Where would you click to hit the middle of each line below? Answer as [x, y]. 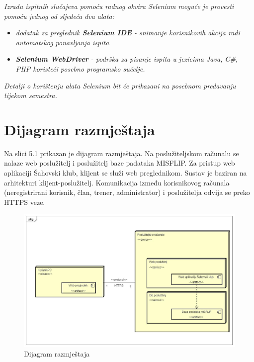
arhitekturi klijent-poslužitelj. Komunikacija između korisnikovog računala [117, 182]
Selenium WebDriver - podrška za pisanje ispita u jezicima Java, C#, [127, 59]
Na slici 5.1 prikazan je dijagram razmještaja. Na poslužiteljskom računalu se [122, 153]
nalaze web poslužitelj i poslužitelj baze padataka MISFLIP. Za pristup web [120, 163]
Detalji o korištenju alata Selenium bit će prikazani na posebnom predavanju [120, 85]
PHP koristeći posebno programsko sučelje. [80, 68]
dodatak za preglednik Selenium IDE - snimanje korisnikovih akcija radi [128, 33]
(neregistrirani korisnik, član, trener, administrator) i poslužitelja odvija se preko [127, 192]
